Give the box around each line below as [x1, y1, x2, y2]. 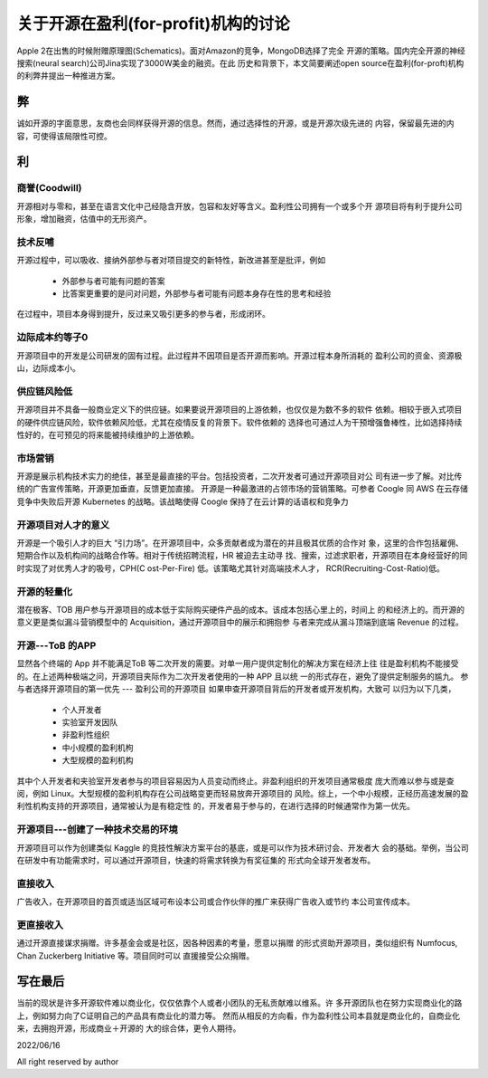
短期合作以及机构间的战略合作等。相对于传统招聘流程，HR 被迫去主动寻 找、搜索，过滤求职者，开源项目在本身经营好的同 [16, 550, 468, 561]
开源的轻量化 [16, 585, 73, 597]
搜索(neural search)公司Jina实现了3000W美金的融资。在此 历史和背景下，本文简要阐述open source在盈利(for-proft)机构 [16, 57, 465, 68]
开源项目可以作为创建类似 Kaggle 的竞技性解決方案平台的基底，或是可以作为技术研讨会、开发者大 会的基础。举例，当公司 [16, 842, 469, 853]
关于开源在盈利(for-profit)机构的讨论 [16, 14, 291, 33]
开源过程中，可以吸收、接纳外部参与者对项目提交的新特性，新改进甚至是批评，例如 [16, 254, 325, 266]
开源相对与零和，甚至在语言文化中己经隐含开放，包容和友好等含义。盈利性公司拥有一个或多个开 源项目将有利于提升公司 [16, 200, 463, 212]
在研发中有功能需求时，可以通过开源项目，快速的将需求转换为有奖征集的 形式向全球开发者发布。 [16, 854, 375, 865]
